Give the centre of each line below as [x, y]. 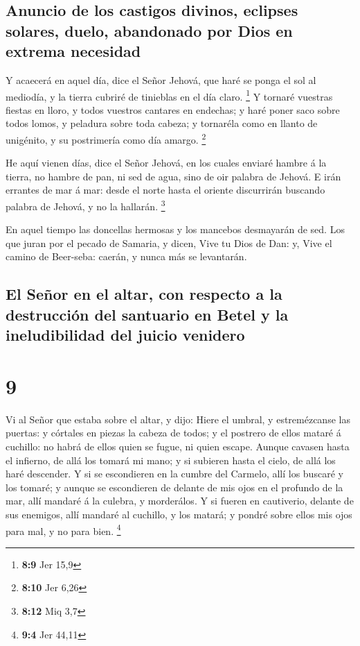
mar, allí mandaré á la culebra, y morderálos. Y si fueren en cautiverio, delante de [180, 501]
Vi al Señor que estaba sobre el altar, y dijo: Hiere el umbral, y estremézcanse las [178, 419]
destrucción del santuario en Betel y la [147, 314]
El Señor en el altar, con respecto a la [144, 294]
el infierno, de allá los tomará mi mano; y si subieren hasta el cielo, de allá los [171, 460]
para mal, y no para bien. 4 [63, 529]
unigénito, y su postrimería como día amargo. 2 [106, 138]
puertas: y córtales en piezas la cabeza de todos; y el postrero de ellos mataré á [173, 433]
